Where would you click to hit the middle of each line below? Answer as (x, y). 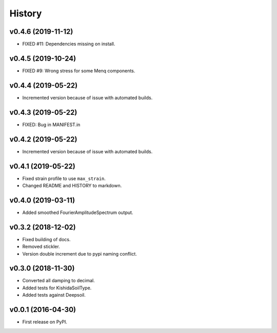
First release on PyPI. (45, 322)
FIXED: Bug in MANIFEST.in (51, 124)
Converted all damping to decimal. (58, 281)
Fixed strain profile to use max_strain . (64, 178)
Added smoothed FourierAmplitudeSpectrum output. (78, 212)
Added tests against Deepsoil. (54, 295)
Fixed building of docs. (46, 239)
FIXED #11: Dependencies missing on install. (69, 44)
